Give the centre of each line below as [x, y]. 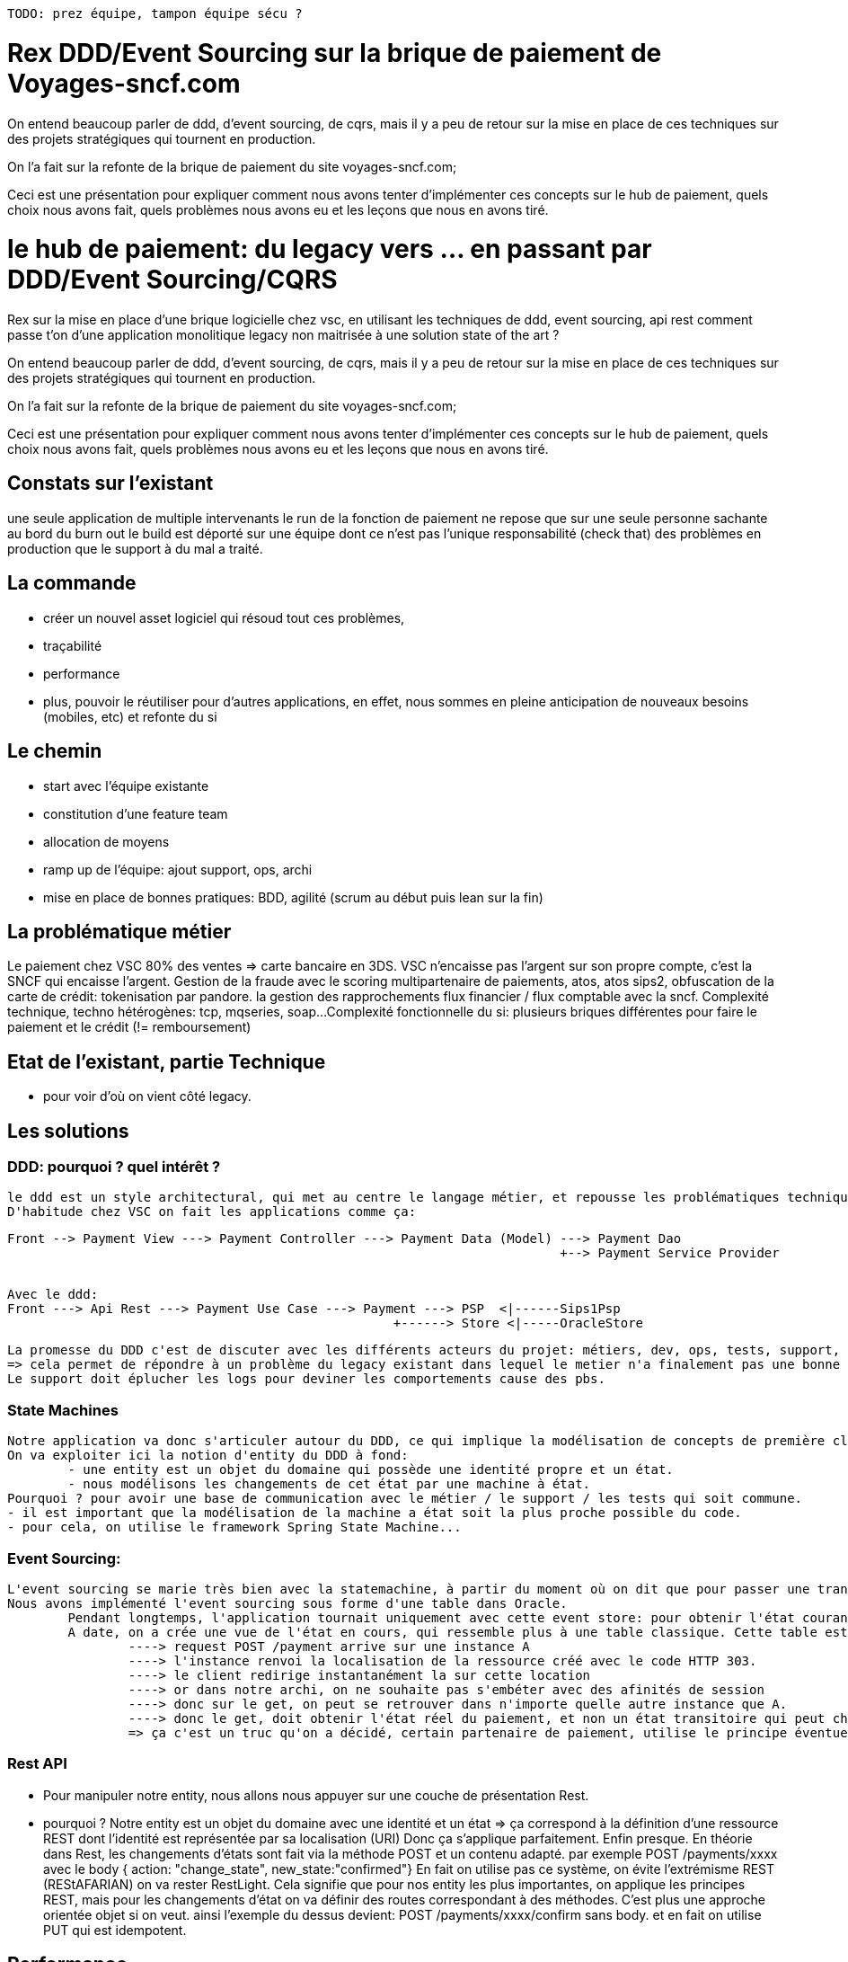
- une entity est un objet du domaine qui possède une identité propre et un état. [371, 1470]
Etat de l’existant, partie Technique [167, 1061]
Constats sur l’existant [110, 484]
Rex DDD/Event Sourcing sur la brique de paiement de [335, 53]
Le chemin [55, 751]
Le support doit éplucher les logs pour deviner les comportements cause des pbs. [306, 1379]
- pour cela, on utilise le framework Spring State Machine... [234, 1527]
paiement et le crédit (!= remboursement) [129, 1027]
